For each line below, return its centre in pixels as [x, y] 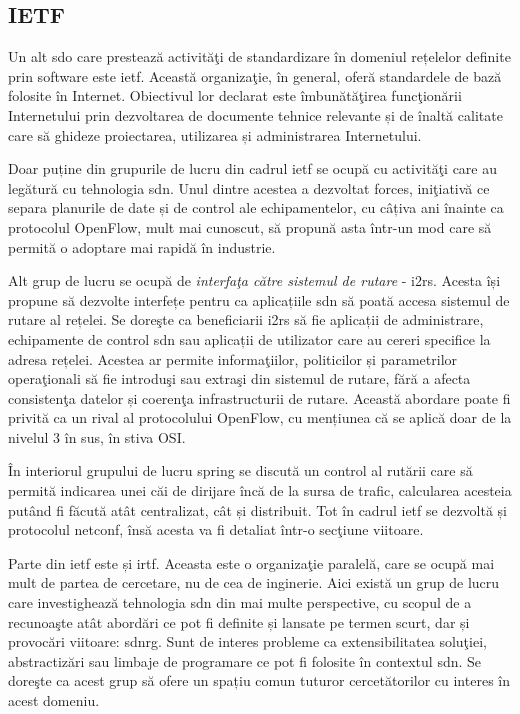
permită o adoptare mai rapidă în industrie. [142, 246]
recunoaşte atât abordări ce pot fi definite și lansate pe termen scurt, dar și [239, 621]
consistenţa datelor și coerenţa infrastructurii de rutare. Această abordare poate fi [259, 397]
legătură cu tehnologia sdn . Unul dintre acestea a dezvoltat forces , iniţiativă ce [249, 187]
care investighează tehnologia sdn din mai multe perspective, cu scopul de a [240, 602]
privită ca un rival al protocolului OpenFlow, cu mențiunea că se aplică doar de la [260, 417]
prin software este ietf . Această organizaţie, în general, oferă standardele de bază [255, 75]
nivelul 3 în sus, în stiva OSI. [97, 436]
